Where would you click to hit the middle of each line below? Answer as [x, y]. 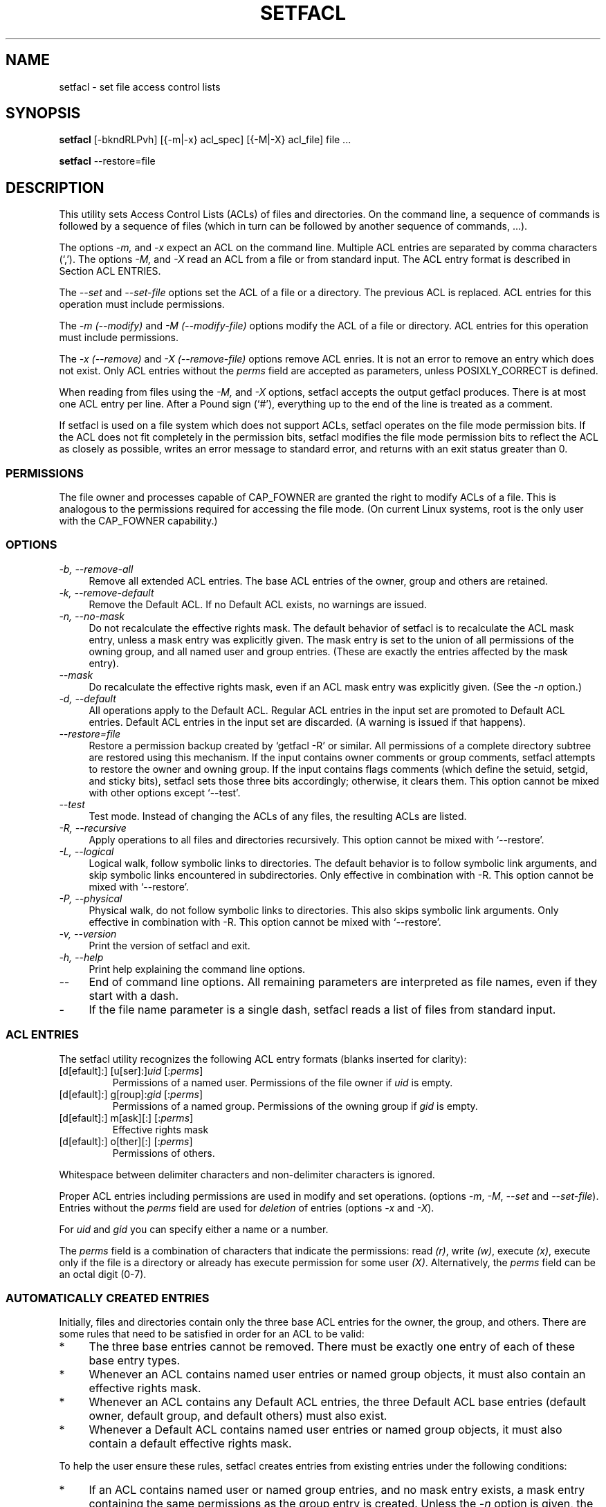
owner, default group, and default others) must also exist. [238, 1416]
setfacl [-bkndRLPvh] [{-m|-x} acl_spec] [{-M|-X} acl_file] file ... [205, 140]
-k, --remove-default [107, 592]
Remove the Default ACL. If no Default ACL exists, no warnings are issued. [258, 604]
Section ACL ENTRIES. [110, 271]
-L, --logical [86, 851]
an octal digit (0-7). [103, 1274]
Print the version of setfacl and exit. [169, 945]
